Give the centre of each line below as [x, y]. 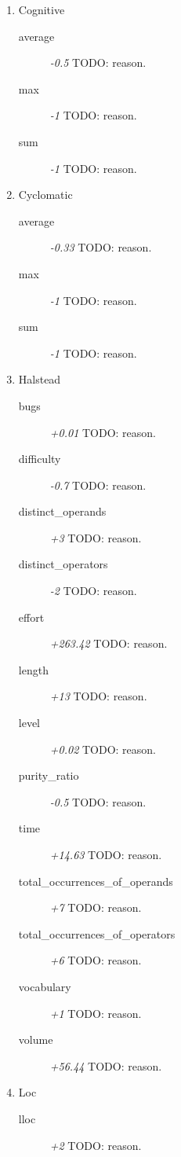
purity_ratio [49, 775]
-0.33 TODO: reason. [101, 247]
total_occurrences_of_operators [97, 933]
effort [31, 617]
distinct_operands [62, 511]
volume [36, 1039]
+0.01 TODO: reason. [103, 432]
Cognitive [42, 9]
